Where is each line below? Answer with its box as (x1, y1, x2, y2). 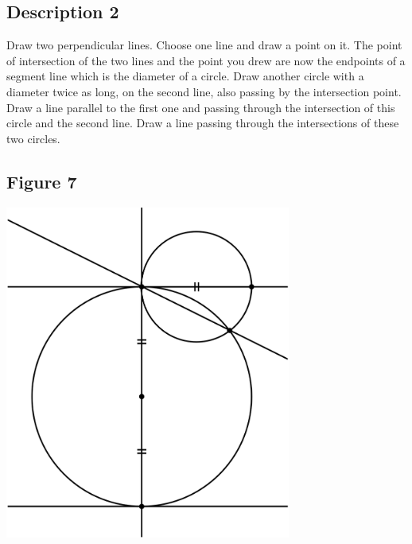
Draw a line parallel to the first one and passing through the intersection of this (6, 99, 395, 115)
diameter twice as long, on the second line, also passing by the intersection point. (6, 83, 402, 99)
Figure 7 (6, 169, 77, 193)
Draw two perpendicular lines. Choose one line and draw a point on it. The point (6, 37, 402, 53)
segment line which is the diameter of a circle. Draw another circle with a (6, 68, 364, 84)
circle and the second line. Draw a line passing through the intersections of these (6, 115, 399, 131)
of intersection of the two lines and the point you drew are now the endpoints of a (6, 52, 406, 68)
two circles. (6, 130, 60, 146)
